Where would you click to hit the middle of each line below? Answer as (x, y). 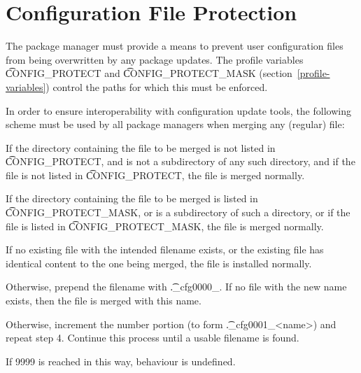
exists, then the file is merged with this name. (104, 301)
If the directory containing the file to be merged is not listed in (141, 147)
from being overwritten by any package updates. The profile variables (155, 59)
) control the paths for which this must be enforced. (157, 86)
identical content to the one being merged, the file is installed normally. (159, 263)
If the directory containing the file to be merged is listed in (132, 198)
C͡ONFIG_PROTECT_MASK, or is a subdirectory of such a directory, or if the (178, 212)
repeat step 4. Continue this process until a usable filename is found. (153, 338)
